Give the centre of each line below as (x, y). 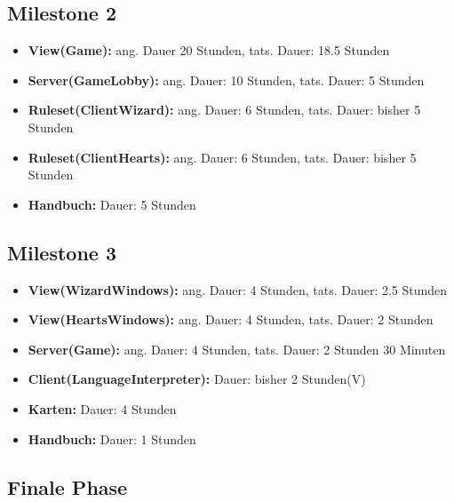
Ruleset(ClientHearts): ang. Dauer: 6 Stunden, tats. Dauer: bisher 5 (222, 157)
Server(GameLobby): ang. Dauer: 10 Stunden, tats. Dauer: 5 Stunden (226, 80)
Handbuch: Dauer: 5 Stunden (112, 204)
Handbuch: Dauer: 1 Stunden (112, 438)
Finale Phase (68, 486)
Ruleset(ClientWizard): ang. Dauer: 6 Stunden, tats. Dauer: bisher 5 (224, 110)
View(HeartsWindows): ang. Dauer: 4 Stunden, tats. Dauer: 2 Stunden (231, 319)
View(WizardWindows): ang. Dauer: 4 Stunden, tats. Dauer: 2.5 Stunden (238, 289)
